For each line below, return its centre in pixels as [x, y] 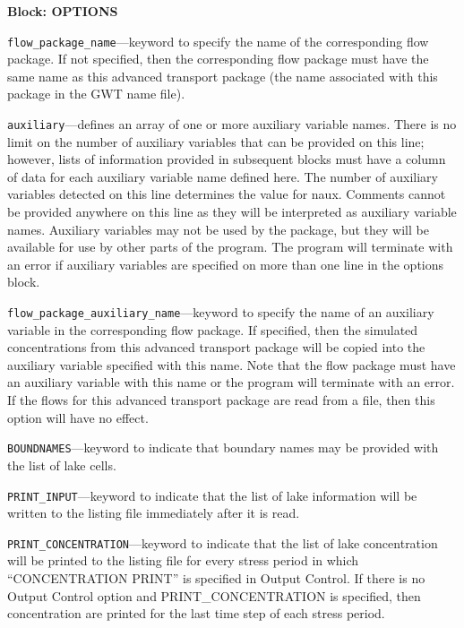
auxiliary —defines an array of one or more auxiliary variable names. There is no [232, 124]
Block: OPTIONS [63, 11]
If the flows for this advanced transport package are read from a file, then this [221, 400]
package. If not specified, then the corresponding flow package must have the [218, 59]
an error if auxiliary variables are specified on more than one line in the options [226, 264]
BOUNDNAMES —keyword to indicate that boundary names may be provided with [223, 447]
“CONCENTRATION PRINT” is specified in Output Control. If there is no [216, 578]
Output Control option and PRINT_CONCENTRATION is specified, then [214, 595]
